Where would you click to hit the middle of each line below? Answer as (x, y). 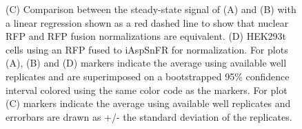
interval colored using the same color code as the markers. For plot (147, 90)
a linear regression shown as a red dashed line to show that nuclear (147, 22)
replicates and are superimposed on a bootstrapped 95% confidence (148, 76)
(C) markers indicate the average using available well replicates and (148, 103)
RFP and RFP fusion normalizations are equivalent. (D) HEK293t (146, 36)
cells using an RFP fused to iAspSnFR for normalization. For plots (147, 49)
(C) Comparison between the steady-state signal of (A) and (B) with (151, 9)
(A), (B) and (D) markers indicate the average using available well (146, 63)
